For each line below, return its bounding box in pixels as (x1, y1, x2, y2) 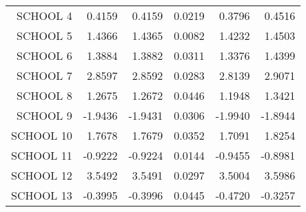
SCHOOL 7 (17, 67, 72, 83)
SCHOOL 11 (11, 147, 72, 163)
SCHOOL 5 (17, 28, 72, 43)
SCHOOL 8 (17, 87, 72, 103)
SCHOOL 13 (11, 187, 72, 203)
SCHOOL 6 (17, 47, 72, 63)
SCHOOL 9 (17, 107, 72, 123)
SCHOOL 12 (11, 167, 72, 183)
